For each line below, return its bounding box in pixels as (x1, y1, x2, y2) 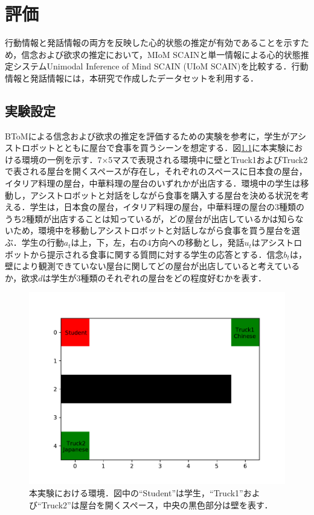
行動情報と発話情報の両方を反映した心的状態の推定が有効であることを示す (5, 36, 301, 49)
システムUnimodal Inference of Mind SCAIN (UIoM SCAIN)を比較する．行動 (13, 60, 309, 72)
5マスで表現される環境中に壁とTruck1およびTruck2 (108, 153, 308, 165)
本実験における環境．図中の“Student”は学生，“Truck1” (29, 487, 243, 499)
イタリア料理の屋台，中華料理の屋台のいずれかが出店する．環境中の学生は (5, 177, 301, 190)
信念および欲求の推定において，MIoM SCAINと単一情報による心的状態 (21, 48, 301, 60)
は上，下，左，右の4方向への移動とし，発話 (71, 236, 245, 249)
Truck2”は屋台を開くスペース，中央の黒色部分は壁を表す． (41, 498, 273, 511)
